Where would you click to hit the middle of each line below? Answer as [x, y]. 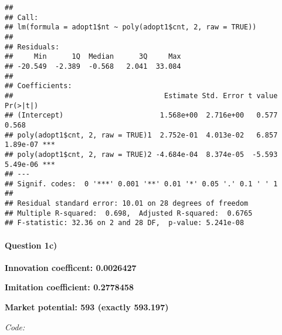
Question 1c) [31, 245]
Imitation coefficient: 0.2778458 [69, 287]
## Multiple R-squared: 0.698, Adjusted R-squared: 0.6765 [129, 213]
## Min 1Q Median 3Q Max [93, 57]
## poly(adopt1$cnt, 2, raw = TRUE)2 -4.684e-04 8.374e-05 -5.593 [141, 154]
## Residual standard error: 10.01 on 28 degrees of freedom [127, 204]
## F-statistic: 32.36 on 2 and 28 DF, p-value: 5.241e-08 [125, 223]
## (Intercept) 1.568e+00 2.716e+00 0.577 [141, 115]
